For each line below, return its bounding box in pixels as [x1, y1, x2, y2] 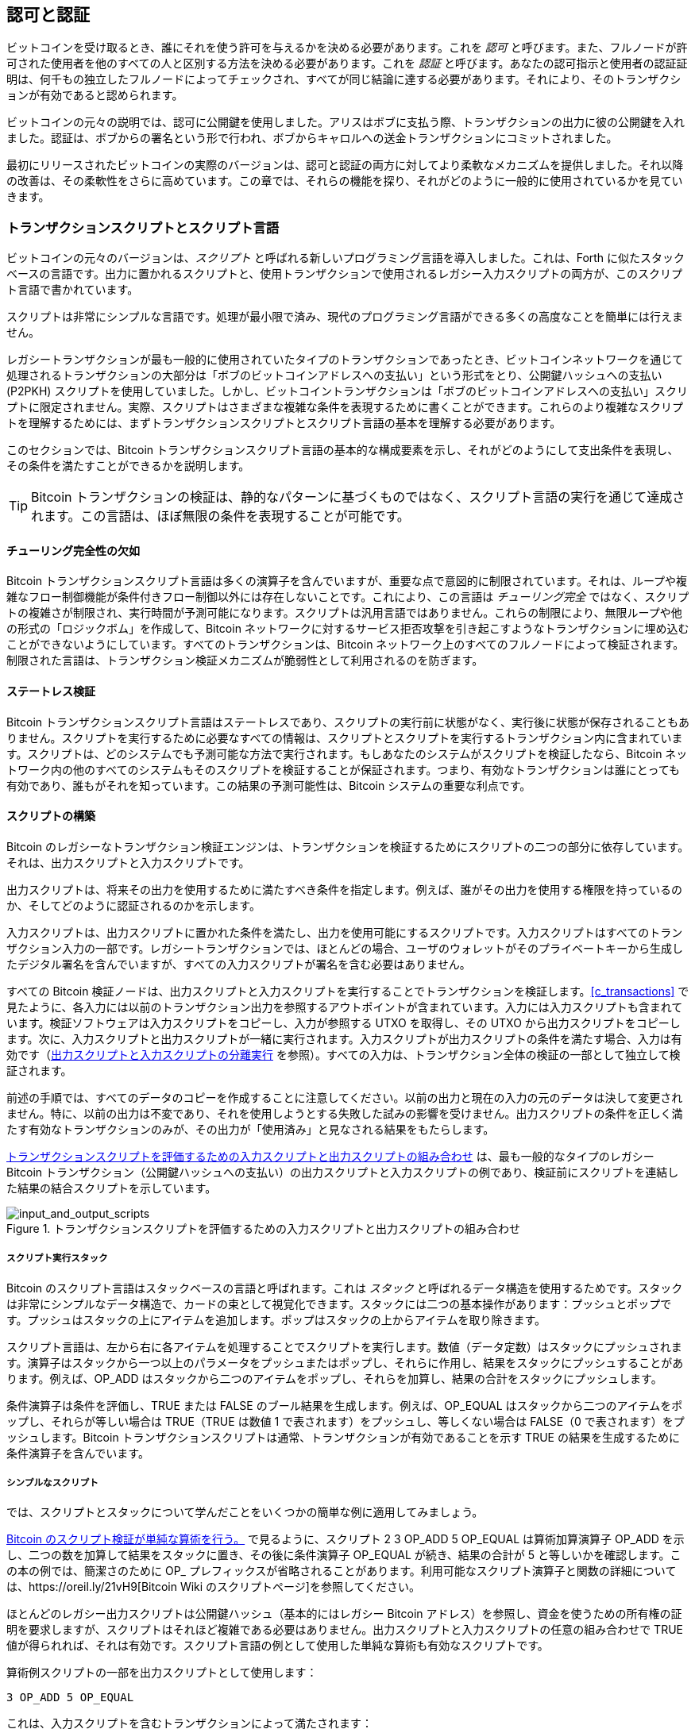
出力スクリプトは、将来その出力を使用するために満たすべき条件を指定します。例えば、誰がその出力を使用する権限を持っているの [6, 882, 682, 896]
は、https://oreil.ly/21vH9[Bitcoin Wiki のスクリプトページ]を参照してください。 [6, 1580, 421, 1594]
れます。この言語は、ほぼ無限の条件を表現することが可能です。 [31, 508, 410, 525]
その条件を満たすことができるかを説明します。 [6, 459, 250, 473]
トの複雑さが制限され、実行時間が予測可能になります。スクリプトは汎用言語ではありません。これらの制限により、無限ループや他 [6, 606, 682, 620]
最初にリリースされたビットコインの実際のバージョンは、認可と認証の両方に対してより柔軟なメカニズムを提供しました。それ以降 [6, 158, 684, 172]
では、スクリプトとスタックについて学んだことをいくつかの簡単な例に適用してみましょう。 [6, 1505, 484, 1519]
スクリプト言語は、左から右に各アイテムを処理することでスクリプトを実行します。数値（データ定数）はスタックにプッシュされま [6, 1339, 682, 1354]
